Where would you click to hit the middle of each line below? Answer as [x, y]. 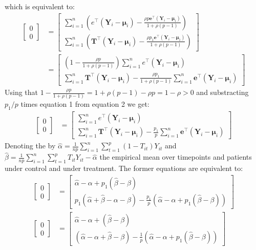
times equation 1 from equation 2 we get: [85, 104]
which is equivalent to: [40, 6]
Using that [22, 92]
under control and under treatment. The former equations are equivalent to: [124, 168]
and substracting [222, 92]
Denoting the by [30, 146]
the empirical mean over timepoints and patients [176, 157]
